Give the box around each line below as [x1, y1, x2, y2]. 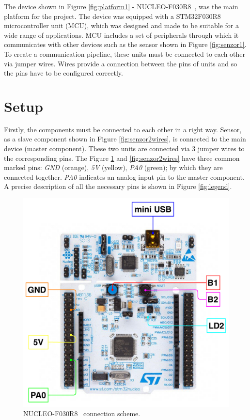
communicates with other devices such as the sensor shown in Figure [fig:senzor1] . [4, 39, 247, 49]
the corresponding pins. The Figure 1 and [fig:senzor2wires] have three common [4, 153, 240, 163]
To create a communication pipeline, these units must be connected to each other [4, 48, 246, 59]
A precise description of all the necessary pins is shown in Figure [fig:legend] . [4, 181, 232, 191]
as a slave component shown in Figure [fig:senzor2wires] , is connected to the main [4, 134, 246, 144]
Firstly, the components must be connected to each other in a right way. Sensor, [4, 124, 242, 134]
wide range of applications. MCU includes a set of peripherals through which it [4, 30, 239, 40]
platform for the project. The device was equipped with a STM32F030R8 [4, 11, 221, 21]
